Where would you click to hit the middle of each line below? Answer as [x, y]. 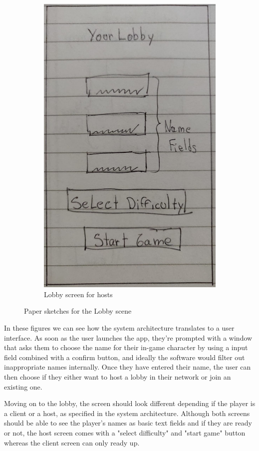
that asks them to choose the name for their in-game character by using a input [126, 347]
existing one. [23, 386]
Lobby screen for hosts [78, 294]
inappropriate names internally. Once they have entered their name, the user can [128, 367]
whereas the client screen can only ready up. [72, 442]
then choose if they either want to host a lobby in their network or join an [118, 376]
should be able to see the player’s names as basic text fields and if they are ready [128, 423]
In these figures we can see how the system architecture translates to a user [119, 328]
